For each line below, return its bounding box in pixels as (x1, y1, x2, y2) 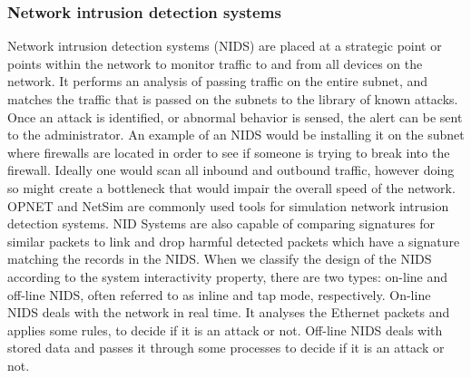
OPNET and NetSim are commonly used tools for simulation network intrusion (7, 196, 449, 215)
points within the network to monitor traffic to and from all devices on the (7, 53, 423, 73)
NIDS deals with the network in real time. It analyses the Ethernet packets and (7, 303, 450, 322)
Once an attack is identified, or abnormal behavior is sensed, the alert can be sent (7, 107, 463, 126)
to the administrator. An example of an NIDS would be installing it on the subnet (7, 125, 465, 144)
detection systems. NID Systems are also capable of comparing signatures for (7, 214, 436, 233)
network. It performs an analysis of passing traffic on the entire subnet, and (7, 72, 428, 91)
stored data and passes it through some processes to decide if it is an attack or (7, 338, 445, 357)
